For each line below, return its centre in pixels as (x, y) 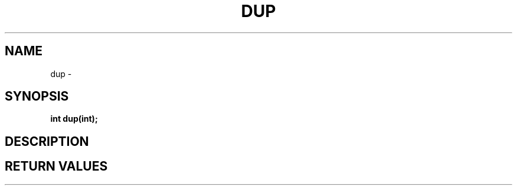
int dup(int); (74, 119)
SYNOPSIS (37, 96)
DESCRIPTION (47, 141)
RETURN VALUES (56, 166)
